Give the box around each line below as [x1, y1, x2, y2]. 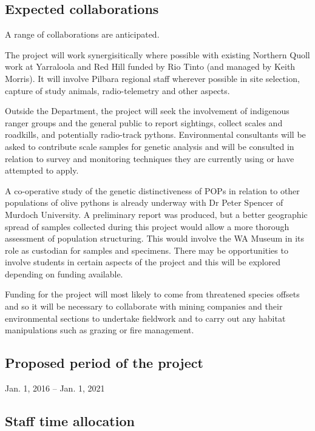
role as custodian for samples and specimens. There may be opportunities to [5, 243, 288, 256]
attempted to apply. [5, 164, 79, 177]
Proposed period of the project [5, 353, 203, 372]
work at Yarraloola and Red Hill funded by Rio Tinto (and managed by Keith [5, 60, 296, 73]
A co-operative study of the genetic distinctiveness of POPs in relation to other [5, 184, 300, 197]
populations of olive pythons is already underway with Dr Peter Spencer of [5, 196, 283, 209]
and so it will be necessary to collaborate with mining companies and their [5, 300, 283, 313]
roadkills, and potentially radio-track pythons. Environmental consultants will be [5, 128, 306, 141]
